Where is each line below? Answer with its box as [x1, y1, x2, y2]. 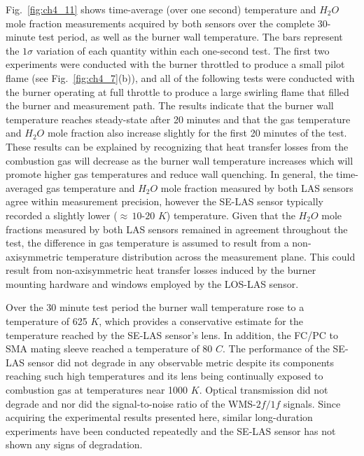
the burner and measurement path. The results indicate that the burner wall [6, 98, 334, 113]
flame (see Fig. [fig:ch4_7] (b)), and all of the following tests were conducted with [6, 70, 355, 85]
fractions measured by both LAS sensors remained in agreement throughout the [6, 221, 348, 236]
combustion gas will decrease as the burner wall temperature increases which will [6, 153, 353, 167]
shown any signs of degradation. [6, 437, 143, 452]
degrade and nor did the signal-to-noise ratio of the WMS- [6, 396, 256, 410]
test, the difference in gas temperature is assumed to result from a [6, 235, 289, 250]
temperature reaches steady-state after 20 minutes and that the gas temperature [6, 111, 351, 126]
